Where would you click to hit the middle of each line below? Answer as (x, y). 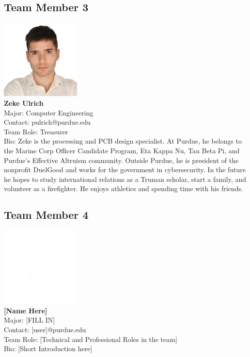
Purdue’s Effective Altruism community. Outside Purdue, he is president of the (121, 160)
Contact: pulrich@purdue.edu (47, 122)
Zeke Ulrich (24, 103)
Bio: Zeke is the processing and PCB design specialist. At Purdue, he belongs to (123, 141)
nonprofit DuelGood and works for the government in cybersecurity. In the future (125, 170)
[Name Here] (26, 310)
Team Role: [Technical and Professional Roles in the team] (91, 339)
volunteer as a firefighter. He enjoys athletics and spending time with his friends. (124, 188)
